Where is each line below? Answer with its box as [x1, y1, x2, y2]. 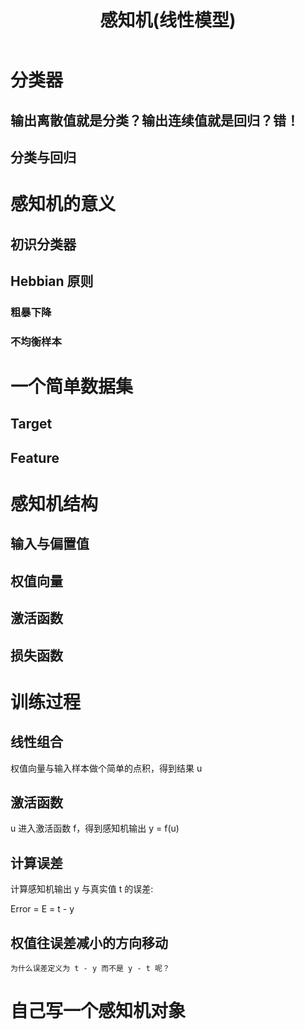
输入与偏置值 [10, 536, 90, 553]
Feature [10, 449, 60, 466]
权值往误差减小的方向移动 [10, 934, 168, 951]
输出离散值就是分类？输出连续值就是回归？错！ [10, 112, 300, 129]
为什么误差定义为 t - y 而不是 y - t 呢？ [10, 963, 170, 973]
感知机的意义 [10, 193, 117, 216]
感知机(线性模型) [99, 9, 237, 32]
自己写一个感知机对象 [10, 1000, 187, 1023]
